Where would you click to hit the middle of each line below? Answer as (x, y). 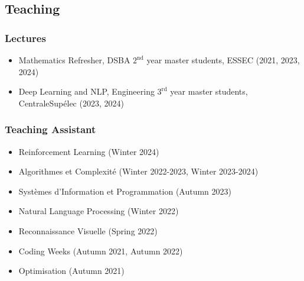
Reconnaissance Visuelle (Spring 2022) (88, 230)
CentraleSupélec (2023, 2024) (71, 103)
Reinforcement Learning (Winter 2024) (89, 151)
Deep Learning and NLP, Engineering (86, 91)
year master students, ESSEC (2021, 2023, (223, 60)
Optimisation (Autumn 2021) (71, 271)
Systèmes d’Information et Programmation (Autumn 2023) (125, 191)
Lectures (25, 38)
